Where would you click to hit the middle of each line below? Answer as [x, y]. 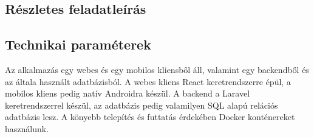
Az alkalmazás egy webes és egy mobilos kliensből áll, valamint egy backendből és [157, 69]
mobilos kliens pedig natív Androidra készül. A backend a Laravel [128, 93]
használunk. [27, 128]
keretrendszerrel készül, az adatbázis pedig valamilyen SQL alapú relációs [142, 105]
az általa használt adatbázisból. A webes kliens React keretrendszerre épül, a [148, 81]
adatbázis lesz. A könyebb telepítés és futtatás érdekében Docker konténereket [150, 117]
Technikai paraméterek [78, 44]
